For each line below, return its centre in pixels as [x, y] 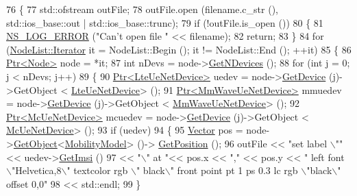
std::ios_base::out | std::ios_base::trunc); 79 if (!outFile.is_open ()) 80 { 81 [165, 22]
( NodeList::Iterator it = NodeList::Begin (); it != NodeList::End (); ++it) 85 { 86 [179, 49]
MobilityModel [96, 143]
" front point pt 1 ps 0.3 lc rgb [234, 170]
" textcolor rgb [97, 170]
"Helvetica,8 [36, 170]
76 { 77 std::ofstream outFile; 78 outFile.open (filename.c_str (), [142, 9]
